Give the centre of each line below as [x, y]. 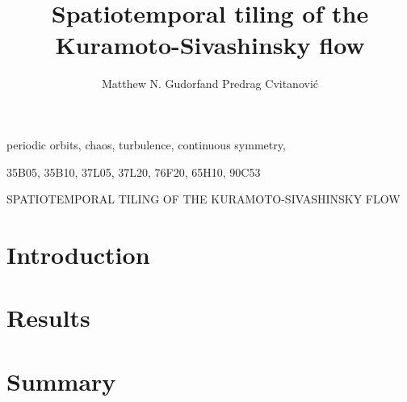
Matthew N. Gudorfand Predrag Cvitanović [210, 84]
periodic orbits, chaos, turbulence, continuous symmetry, [146, 144]
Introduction [78, 254]
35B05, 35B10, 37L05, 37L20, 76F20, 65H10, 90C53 [134, 172]
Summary [61, 381]
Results [48, 318]
